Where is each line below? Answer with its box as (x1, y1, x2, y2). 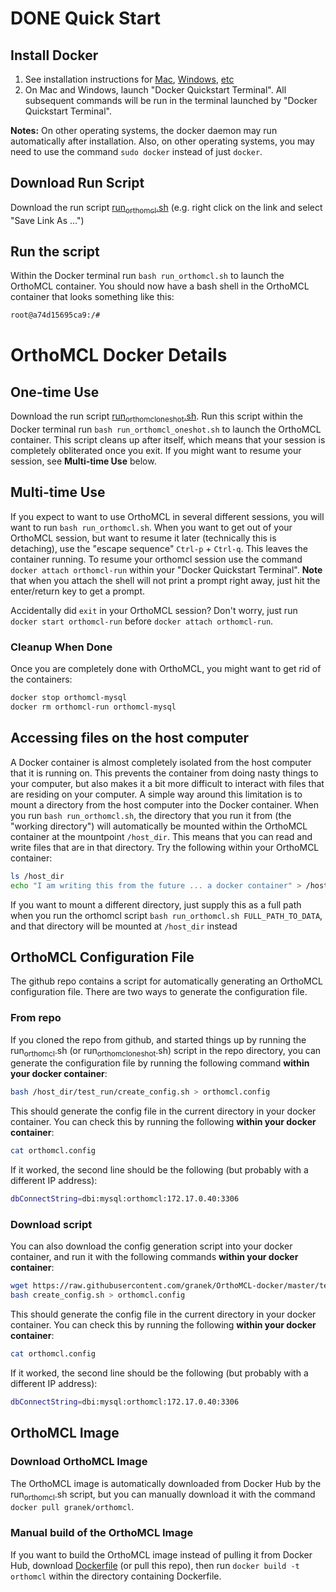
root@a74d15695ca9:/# (10, 310, 101, 321)
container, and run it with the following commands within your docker (10, 1251, 299, 1263)
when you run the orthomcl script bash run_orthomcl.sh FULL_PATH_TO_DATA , (10, 909, 323, 921)
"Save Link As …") (10, 214, 85, 226)
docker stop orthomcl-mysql (10, 693, 128, 703)
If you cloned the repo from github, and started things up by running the (10, 1033, 307, 1046)
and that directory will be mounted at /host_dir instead (10, 920, 238, 932)
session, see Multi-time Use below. (10, 455, 157, 467)
